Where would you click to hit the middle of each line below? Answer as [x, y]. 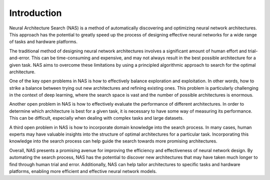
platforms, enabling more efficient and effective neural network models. [83, 171]
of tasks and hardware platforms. [43, 42]
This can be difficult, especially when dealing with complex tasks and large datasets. [96, 118]
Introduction [35, 13]
